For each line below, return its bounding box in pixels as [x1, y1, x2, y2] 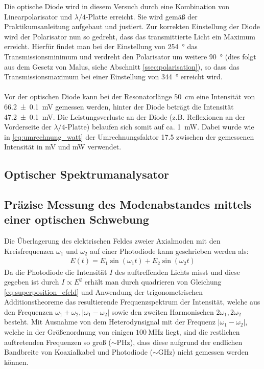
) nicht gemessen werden [172, 346, 249, 357]
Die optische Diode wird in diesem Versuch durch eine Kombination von [4, 1, 229, 11]
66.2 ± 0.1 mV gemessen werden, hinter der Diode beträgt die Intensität [4, 101, 234, 112]
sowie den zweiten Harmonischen [111, 306, 214, 317]
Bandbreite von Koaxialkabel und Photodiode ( [4, 346, 153, 357]
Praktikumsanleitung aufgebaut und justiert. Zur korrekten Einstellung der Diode [4, 21, 260, 32]
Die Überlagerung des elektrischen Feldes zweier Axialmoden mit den [4, 235, 221, 246]
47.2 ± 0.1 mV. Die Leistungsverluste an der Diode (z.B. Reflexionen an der [4, 111, 246, 122]
